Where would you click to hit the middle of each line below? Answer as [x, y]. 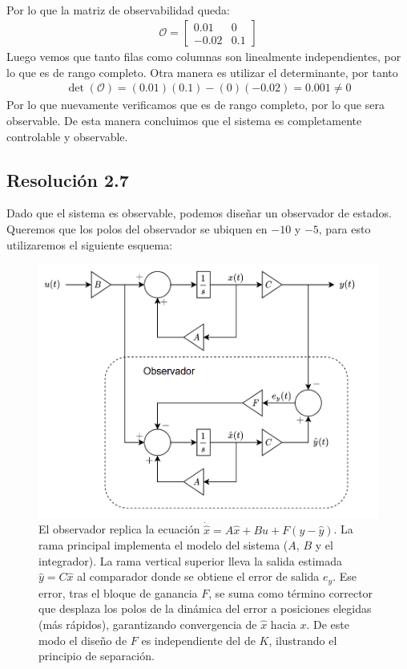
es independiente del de [198, 640]
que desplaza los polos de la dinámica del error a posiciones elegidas [205, 608]
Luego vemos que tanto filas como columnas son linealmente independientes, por [204, 57]
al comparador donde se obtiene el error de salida [198, 576]
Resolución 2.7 [68, 179]
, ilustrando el [303, 640]
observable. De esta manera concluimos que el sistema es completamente [184, 120]
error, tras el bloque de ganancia [118, 592]
